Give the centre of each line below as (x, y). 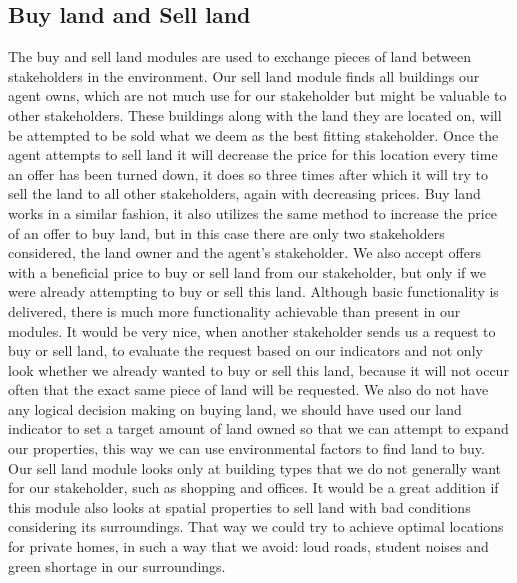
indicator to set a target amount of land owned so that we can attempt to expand (258, 428)
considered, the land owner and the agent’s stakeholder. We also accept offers (245, 252)
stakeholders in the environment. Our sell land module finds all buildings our (244, 75)
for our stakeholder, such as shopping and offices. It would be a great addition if (253, 487)
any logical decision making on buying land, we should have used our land (235, 408)
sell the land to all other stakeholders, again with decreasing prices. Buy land (244, 193)
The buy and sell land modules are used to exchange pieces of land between (240, 56)
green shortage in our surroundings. (117, 565)
